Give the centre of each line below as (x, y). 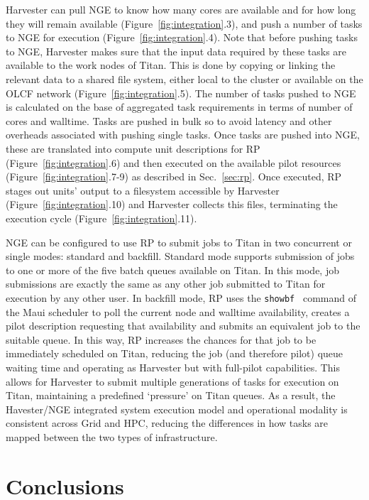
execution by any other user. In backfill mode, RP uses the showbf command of (181, 297)
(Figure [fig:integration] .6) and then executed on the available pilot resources (174, 162)
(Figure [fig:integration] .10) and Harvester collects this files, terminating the (172, 204)
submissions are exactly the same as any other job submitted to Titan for (166, 284)
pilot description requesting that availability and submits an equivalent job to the (183, 326)
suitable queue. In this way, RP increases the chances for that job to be (161, 339)
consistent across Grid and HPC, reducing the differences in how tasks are (167, 423)
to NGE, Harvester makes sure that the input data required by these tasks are (176, 51)
